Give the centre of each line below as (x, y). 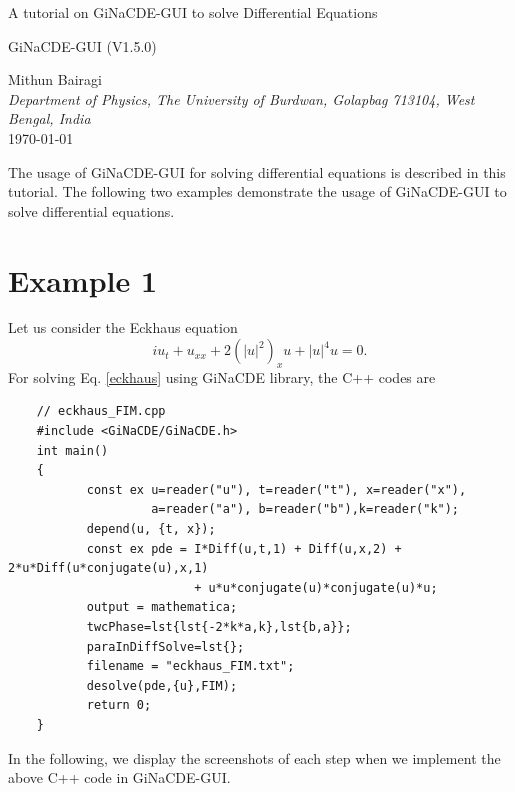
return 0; (119, 705)
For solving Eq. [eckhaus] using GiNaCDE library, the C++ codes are (222, 376)
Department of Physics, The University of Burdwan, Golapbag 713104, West (241, 98)
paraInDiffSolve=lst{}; (165, 646)
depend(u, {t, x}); (151, 529)
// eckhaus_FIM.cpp (101, 411)
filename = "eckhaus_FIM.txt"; (190, 666)
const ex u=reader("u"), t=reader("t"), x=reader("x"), (276, 489)
